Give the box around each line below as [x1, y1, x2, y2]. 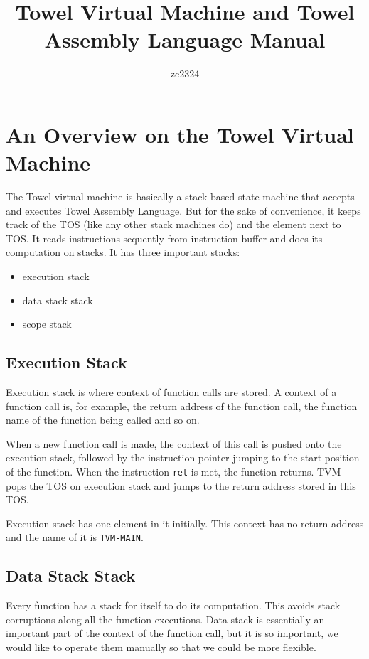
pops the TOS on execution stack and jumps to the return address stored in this [6, 478, 356, 493]
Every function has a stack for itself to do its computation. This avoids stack [6, 598, 341, 613]
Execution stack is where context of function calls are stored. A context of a [6, 384, 337, 399]
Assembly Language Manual [44, 25, 326, 54]
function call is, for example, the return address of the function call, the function [6, 398, 358, 413]
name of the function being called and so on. [6, 412, 200, 427]
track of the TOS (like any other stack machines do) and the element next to [6, 217, 341, 232]
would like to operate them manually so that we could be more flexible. [6, 640, 316, 655]
